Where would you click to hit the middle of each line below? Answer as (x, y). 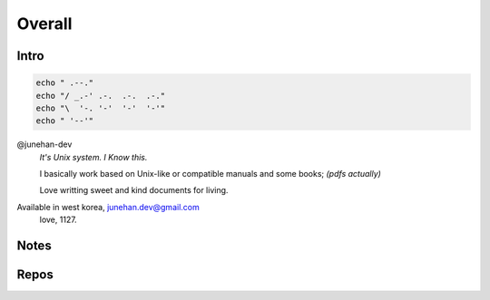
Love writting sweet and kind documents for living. (134, 190)
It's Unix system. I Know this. (93, 157)
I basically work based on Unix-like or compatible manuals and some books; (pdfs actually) (210, 174)
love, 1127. (58, 220)
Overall (44, 24)
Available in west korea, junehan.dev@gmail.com (108, 207)
